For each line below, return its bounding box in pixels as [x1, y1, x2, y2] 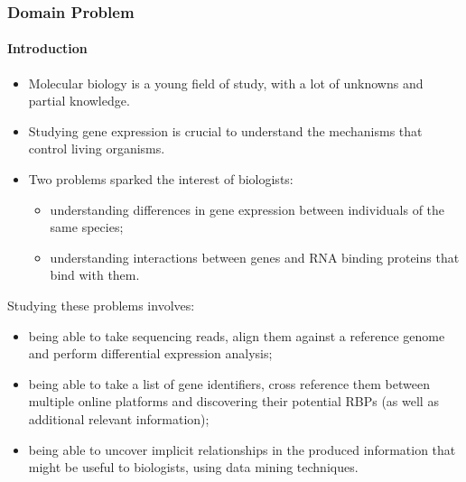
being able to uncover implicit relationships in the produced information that [28, 440, 456, 459]
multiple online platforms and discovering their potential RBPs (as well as [28, 392, 439, 411]
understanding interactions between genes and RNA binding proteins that [50, 247, 460, 266]
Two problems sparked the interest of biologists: [28, 170, 294, 189]
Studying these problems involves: [7, 295, 195, 314]
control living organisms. [28, 139, 165, 158]
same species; [50, 218, 124, 236]
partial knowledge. [28, 91, 130, 110]
